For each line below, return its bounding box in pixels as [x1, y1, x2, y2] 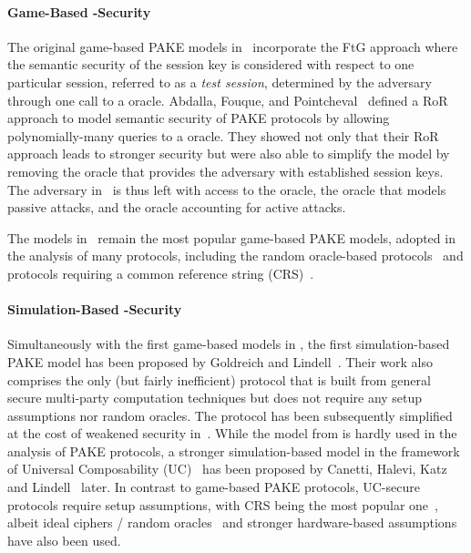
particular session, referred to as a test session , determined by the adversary [7, 72, 433, 91]
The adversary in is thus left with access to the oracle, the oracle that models [7, 179, 446, 199]
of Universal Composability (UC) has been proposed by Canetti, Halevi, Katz [7, 459, 447, 478]
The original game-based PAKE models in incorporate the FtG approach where [7, 36, 458, 56]
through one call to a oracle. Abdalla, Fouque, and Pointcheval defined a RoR [7, 90, 448, 109]
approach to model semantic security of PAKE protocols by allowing [7, 108, 390, 128]
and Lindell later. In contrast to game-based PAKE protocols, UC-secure [7, 477, 420, 497]
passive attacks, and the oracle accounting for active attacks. [7, 198, 346, 217]
